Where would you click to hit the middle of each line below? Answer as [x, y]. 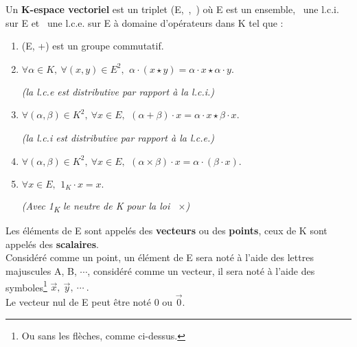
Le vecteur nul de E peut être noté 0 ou [89, 301]
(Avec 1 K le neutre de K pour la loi [96, 206]
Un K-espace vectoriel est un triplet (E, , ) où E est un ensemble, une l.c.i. [172, 9]
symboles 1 [26, 286]
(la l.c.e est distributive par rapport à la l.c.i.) [118, 91]
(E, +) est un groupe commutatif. [93, 46]
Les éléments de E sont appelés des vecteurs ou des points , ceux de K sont [166, 231]
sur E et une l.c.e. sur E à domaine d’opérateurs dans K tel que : [145, 22]
